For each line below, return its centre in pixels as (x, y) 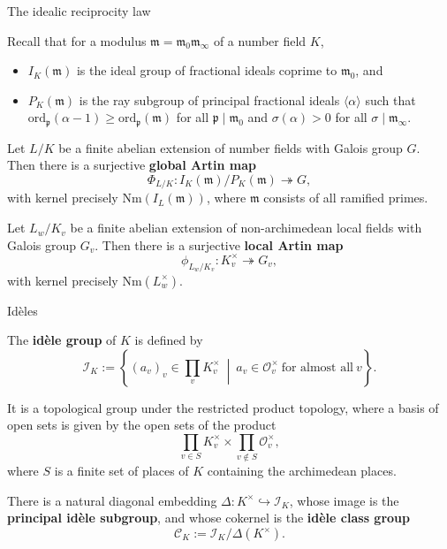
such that (390, 99)
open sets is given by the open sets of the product (142, 425)
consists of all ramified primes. (346, 198)
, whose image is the (344, 500)
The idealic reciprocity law (79, 11)
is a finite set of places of (121, 471)
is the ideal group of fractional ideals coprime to (207, 70)
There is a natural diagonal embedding (112, 500)
